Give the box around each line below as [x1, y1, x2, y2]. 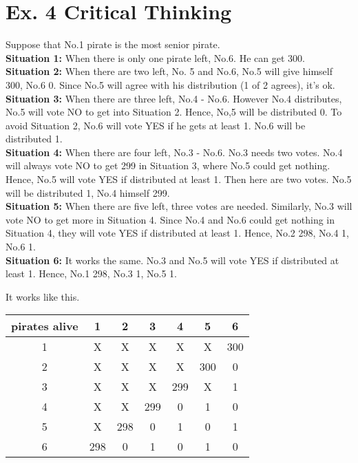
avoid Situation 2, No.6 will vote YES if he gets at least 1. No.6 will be [6, 118, 306, 132]
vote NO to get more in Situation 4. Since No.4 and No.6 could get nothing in [6, 212, 335, 226]
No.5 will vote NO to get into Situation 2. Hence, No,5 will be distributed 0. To [6, 105, 342, 119]
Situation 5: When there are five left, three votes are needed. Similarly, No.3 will [6, 199, 352, 213]
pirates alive [11, 318, 78, 334]
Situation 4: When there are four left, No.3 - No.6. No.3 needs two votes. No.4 [6, 144, 343, 159]
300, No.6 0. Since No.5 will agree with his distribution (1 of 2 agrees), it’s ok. [6, 77, 335, 91]
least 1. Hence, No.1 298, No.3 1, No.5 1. [6, 266, 177, 281]
